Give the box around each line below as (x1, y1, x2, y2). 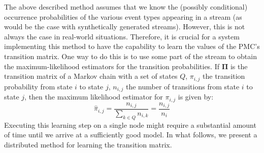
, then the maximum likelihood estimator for (24, 91, 163, 102)
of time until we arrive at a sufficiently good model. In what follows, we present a (4, 129, 257, 140)
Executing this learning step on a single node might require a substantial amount (4, 119, 256, 130)
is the (230, 61, 248, 71)
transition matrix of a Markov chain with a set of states (4, 71, 178, 81)
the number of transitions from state (125, 81, 240, 91)
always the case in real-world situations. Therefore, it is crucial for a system (4, 31, 240, 41)
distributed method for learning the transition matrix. (4, 139, 172, 149)
